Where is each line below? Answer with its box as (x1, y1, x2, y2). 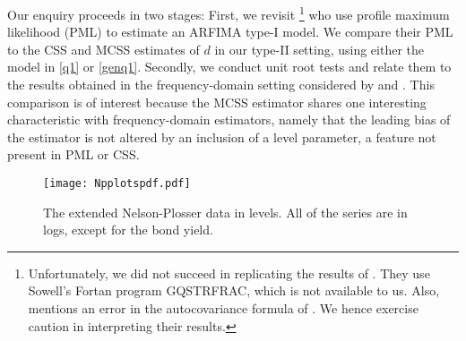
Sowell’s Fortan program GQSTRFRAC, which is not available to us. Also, (28, 281, 440, 300)
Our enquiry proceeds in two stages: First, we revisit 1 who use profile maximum (7, 3, 450, 23)
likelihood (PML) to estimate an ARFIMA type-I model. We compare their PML (7, 22, 453, 41)
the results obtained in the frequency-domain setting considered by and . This (7, 75, 435, 94)
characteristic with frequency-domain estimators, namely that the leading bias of (7, 110, 451, 129)
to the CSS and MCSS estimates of (7, 39, 200, 58)
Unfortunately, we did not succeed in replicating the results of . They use (28, 263, 430, 282)
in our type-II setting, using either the (214, 39, 425, 58)
